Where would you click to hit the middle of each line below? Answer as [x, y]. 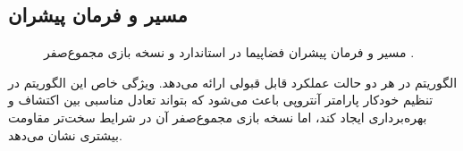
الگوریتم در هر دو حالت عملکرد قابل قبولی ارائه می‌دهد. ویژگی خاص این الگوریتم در [233, 82]
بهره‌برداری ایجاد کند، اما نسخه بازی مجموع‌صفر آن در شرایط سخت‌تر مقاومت [218, 117]
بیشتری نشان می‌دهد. [65, 134]
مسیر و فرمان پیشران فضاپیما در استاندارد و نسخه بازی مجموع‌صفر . [229, 52]
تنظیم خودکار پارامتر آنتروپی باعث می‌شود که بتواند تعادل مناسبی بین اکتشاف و [221, 100]
